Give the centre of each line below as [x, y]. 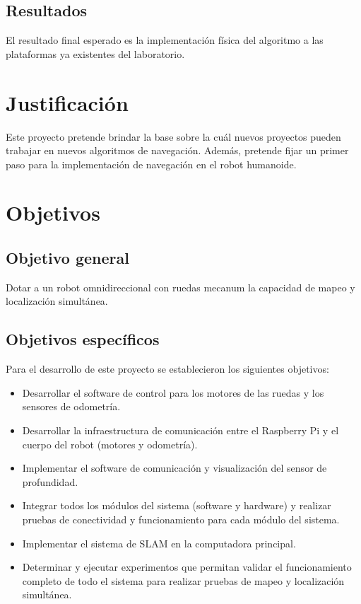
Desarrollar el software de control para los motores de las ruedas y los [173, 392]
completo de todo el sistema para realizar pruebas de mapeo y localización [183, 580]
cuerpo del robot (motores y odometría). [110, 444]
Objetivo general [67, 258]
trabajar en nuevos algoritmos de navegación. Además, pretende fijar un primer [177, 150]
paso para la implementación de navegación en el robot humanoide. [151, 164]
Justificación [67, 102]
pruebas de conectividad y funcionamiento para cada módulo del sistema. [181, 519]
